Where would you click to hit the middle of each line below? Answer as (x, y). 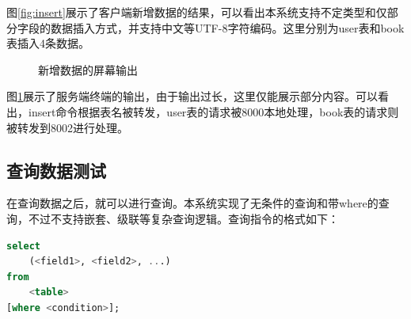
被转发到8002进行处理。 (67, 127)
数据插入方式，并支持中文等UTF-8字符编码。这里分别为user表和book (227, 27)
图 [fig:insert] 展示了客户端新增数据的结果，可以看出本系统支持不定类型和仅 (197, 12)
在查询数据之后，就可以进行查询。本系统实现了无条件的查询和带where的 (192, 203)
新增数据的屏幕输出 (88, 69)
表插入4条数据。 (48, 43)
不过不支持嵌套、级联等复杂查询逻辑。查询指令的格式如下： (183, 218)
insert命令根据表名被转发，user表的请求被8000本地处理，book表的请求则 (213, 111)
